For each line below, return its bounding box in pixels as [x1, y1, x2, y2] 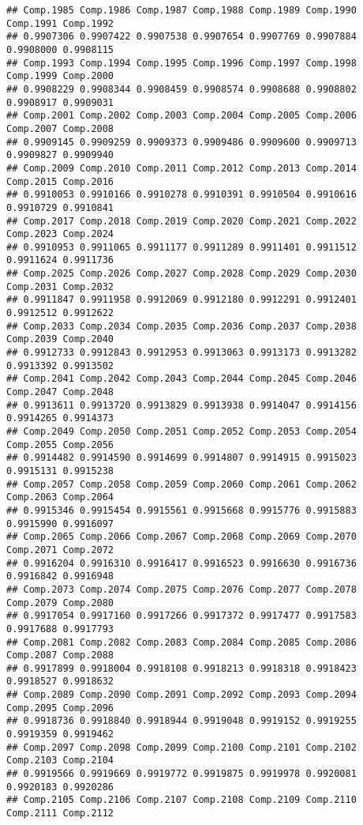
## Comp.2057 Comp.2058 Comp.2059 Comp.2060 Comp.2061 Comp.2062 [6, 478, 357, 490]
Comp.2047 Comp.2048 [6, 386, 114, 398]
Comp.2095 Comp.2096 [6, 702, 114, 714]
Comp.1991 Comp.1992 [6, 17, 114, 29]
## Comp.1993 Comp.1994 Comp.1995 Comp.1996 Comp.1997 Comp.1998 [6, 57, 357, 69]
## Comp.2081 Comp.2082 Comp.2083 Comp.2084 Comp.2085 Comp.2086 [6, 636, 357, 648]
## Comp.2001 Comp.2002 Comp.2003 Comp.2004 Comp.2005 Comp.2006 [6, 110, 357, 122]
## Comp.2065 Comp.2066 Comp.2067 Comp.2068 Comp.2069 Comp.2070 [6, 531, 357, 543]
